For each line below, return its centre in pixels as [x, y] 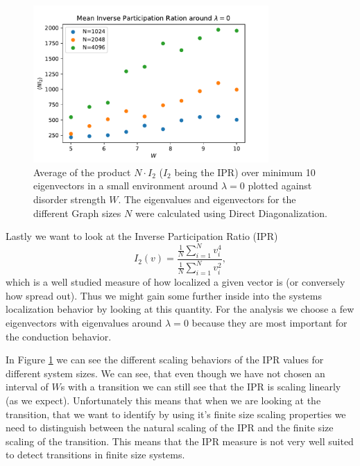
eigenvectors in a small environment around [126, 185]
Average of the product [82, 172]
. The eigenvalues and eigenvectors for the [207, 199]
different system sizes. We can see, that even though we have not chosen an [165, 373]
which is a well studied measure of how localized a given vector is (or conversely [175, 282]
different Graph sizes [77, 213]
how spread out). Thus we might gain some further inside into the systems [164, 295]
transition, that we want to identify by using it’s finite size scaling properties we [176, 414]
